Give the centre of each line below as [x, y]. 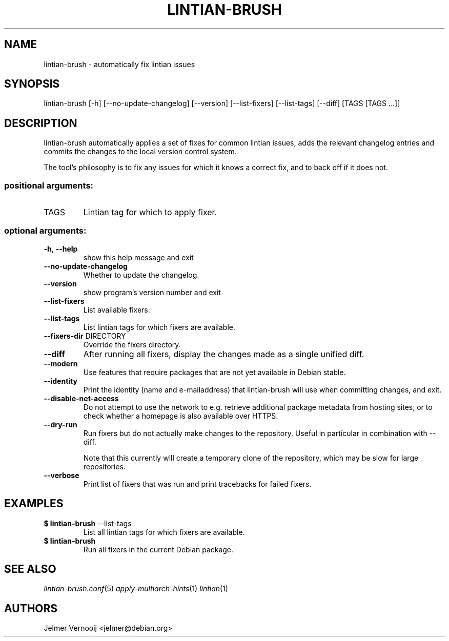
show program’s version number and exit [152, 292]
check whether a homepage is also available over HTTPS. [181, 416]
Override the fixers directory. [132, 344]
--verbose [62, 475]
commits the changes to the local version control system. [140, 152]
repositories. [104, 466]
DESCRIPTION [41, 123]
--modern [61, 363]
